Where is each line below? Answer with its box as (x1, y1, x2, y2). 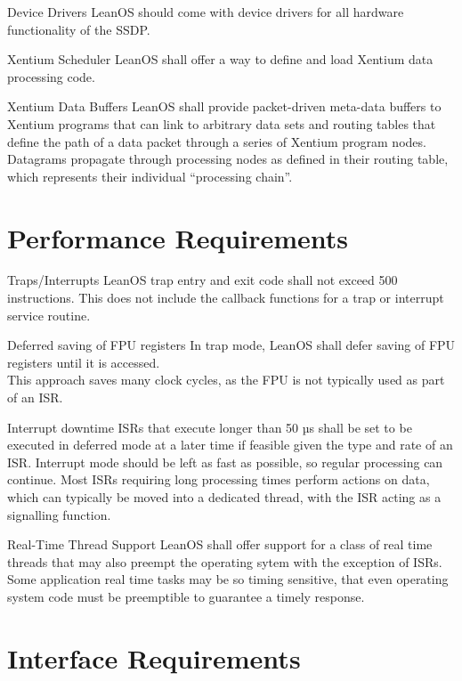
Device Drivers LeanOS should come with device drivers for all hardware (7, 3, 404, 20)
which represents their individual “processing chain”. (7, 166, 293, 185)
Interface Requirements (7, 639, 301, 676)
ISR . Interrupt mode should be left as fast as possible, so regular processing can (7, 452, 443, 471)
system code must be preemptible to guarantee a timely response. (7, 587, 365, 605)
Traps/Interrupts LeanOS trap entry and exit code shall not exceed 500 (7, 271, 398, 289)
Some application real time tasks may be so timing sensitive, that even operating (7, 570, 449, 588)
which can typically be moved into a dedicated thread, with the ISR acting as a (7, 488, 442, 506)
